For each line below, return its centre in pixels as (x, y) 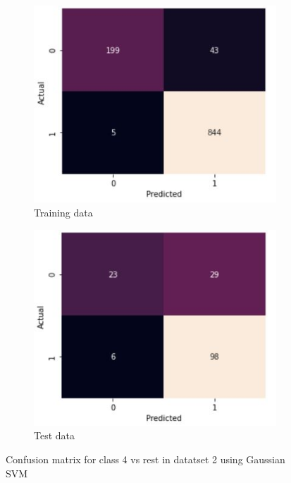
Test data (55, 435)
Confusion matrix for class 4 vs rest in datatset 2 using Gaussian (145, 459)
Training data (63, 212)
